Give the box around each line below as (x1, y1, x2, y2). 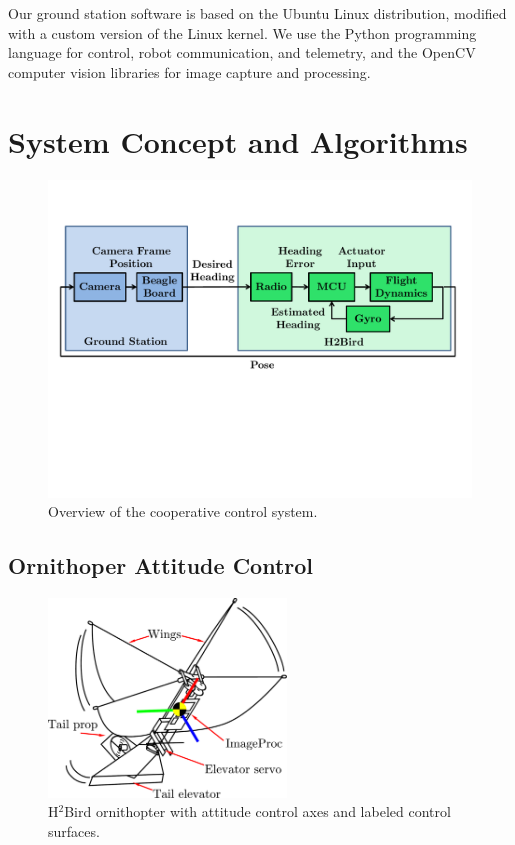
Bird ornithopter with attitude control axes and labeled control (64, 801, 451, 822)
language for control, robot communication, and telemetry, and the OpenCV (8, 42, 476, 63)
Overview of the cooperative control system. (48, 501, 318, 522)
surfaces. (48, 821, 100, 842)
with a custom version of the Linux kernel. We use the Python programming (8, 22, 477, 43)
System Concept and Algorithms (8, 120, 468, 161)
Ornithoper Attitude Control (8, 550, 314, 581)
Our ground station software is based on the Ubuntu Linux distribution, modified (8, 3, 507, 23)
